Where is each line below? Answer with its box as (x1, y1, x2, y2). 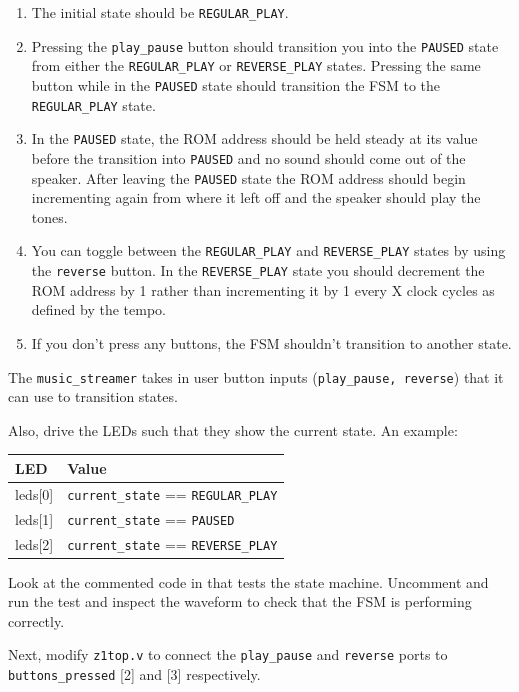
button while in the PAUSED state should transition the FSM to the (31, 74, 441, 95)
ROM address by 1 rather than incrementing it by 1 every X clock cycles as (31, 279, 495, 300)
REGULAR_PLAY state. (31, 94, 156, 115)
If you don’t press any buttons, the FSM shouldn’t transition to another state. (31, 332, 512, 353)
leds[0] (15, 483, 54, 504)
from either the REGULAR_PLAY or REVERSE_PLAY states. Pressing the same (31, 55, 481, 76)
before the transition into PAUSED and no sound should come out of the (31, 147, 466, 168)
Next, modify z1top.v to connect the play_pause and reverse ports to (8, 644, 448, 665)
